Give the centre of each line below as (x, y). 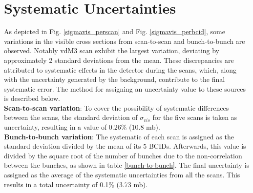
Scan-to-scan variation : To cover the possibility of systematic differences (116, 107)
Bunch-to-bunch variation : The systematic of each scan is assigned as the (119, 136)
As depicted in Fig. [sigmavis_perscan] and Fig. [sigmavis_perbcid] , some (115, 31)
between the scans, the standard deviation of (71, 117)
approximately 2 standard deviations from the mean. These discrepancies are (119, 60)
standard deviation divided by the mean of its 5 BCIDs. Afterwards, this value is (125, 146)
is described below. (32, 98)
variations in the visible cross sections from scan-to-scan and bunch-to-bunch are (125, 41)
